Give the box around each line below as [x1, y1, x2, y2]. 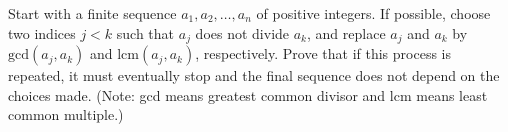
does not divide [195, 22, 290, 43]
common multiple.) [8, 104, 124, 125]
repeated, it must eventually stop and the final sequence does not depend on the [8, 65, 500, 86]
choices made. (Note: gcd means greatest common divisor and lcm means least [8, 84, 488, 105]
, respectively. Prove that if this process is [195, 43, 451, 64]
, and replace [307, 22, 386, 43]
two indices [8, 22, 76, 43]
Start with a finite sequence [8, 3, 177, 23]
